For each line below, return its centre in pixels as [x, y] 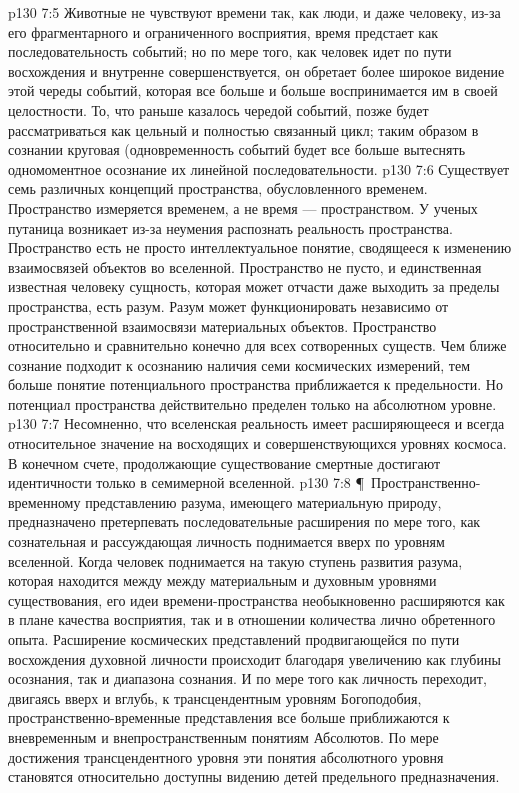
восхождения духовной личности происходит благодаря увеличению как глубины [254, 658]
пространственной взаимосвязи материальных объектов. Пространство [222, 325]
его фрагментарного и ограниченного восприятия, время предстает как [223, 31]
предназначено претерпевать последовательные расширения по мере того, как [244, 521]
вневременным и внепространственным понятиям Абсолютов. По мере [223, 736]
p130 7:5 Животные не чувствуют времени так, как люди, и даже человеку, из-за [254, 12]
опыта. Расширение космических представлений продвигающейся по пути [234, 639]
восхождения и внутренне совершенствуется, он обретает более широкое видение [256, 70]
